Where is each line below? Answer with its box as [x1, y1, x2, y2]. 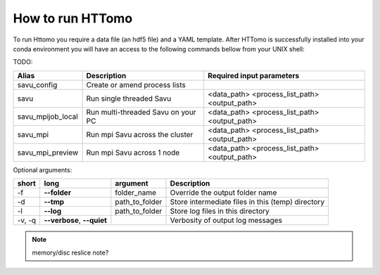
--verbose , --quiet [44, 215, 107, 225]
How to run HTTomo [13, 11, 133, 26]
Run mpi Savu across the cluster [86, 129, 194, 139]
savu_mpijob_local [17, 111, 79, 121]
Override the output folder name [170, 188, 277, 198]
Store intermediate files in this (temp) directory [170, 197, 325, 207]
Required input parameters [208, 70, 300, 80]
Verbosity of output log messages [170, 215, 283, 225]
